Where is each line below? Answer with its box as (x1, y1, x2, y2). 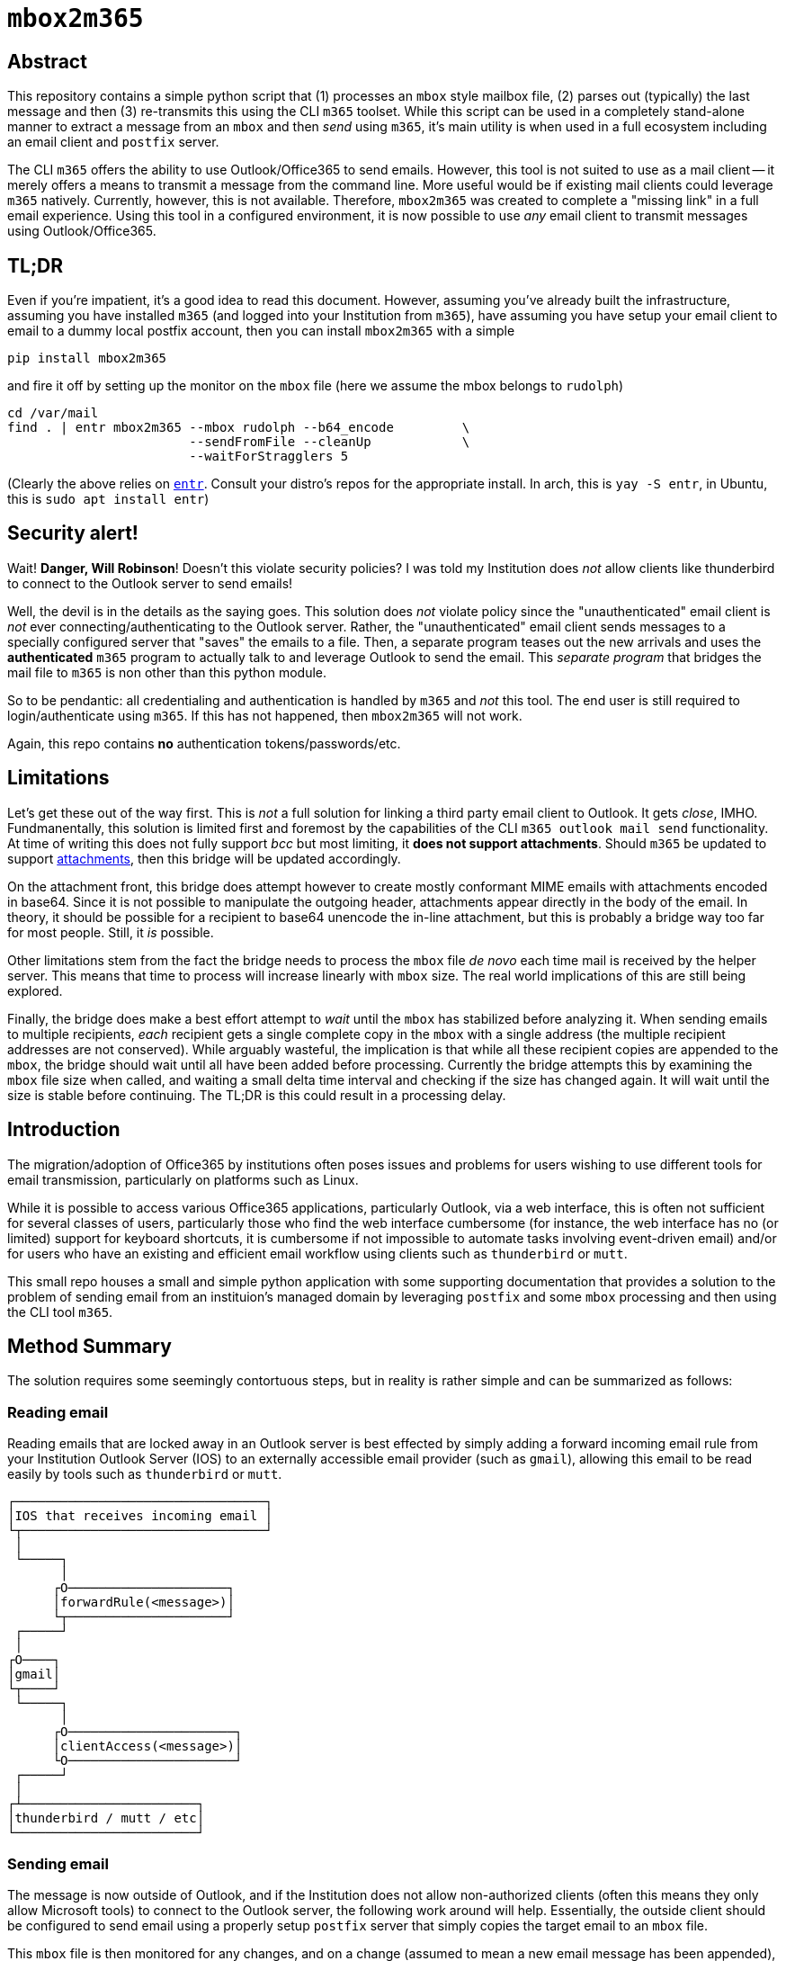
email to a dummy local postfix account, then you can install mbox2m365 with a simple (7, 323, 515, 339)
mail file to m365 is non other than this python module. (7, 664, 326, 680)
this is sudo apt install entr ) (7, 491, 210, 507)
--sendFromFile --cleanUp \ (189, 434, 470, 450)
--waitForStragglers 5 (189, 449, 349, 464)
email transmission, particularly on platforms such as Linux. (7, 1171, 359, 1187)
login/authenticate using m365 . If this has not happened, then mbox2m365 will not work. (7, 707, 523, 723)
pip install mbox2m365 (7, 351, 167, 366)
